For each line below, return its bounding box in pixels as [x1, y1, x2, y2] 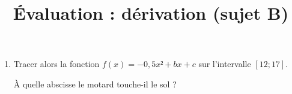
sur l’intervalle [198, 57, 251, 70]
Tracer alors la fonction [13, 57, 100, 70]
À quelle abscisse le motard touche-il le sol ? [13, 77, 177, 90]
